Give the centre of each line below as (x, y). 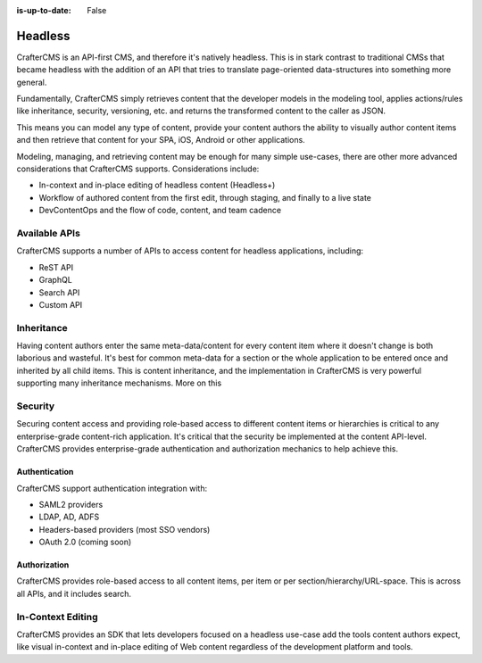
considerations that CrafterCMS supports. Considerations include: (138, 169)
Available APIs (48, 233)
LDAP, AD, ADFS (69, 517)
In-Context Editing (57, 617)
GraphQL (56, 280)
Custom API (61, 304)
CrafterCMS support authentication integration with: (112, 488)
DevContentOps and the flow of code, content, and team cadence (160, 211)
